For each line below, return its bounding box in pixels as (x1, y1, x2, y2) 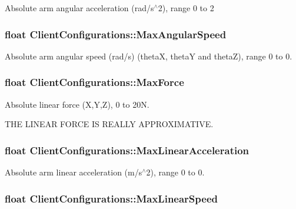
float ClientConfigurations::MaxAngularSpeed (5, 26, 227, 41)
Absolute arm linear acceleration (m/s (5, 166, 142, 178)
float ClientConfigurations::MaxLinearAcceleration (5, 142, 250, 157)
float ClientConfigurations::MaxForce (5, 75, 184, 89)
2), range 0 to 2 (158, 2, 214, 14)
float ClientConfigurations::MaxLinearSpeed (5, 191, 218, 205)
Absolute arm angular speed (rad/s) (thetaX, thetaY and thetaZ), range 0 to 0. (5, 49, 292, 62)
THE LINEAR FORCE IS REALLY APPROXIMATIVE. (5, 118, 214, 130)
